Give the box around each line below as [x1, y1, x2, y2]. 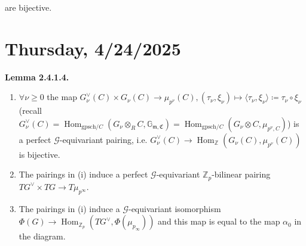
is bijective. [19, 148, 60, 160]
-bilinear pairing [212, 168, 271, 180]
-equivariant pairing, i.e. [59, 133, 148, 145]
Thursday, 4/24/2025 [5, 36, 181, 60]
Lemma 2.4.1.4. [5, 70, 69, 83]
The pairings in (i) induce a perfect [19, 168, 148, 180]
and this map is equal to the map [158, 215, 280, 228]
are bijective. [5, 1, 52, 13]
